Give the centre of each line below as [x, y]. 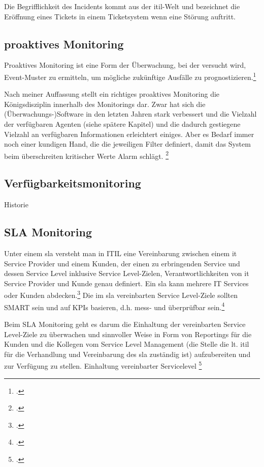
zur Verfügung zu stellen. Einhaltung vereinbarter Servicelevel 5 [103, 365]
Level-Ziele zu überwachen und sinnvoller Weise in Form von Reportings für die [128, 334]
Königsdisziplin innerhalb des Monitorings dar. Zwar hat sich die [105, 104]
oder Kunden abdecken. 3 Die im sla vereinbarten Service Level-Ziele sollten [121, 294]
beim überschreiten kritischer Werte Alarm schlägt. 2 [87, 155]
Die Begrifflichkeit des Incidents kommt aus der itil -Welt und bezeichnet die [122, 6]
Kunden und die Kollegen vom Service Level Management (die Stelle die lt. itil [127, 344]
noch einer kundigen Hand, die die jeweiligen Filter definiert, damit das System [127, 144]
